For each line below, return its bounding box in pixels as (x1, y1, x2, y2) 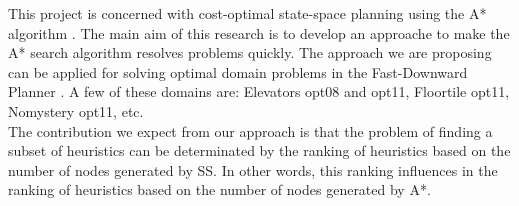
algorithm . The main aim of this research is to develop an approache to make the (8, 22, 510, 43)
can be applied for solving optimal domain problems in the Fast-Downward (8, 61, 468, 82)
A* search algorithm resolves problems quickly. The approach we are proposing (8, 42, 492, 63)
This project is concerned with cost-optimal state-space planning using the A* (8, 3, 487, 23)
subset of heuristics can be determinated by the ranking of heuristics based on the (8, 140, 511, 161)
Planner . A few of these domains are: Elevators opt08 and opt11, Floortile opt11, (8, 81, 510, 102)
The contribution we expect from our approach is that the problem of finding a (8, 120, 493, 141)
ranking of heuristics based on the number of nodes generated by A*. (8, 179, 431, 200)
